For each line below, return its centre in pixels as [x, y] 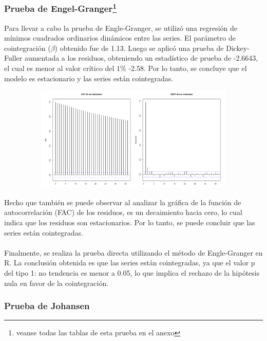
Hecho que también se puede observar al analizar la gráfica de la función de [123, 202]
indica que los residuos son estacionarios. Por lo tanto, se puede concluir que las [130, 222]
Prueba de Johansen [47, 306]
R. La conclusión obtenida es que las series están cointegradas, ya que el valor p [130, 263]
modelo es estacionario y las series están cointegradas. [89, 78]
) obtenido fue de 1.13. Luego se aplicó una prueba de [139, 48]
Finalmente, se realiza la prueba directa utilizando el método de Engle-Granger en [133, 252]
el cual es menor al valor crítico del [59, 68]
